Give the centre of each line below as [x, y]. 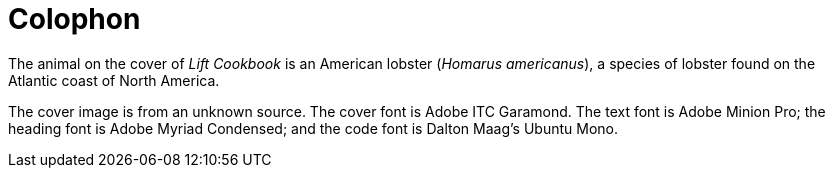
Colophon [74, 19]
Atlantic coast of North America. [114, 80]
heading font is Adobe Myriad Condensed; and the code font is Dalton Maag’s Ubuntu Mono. [313, 128]
